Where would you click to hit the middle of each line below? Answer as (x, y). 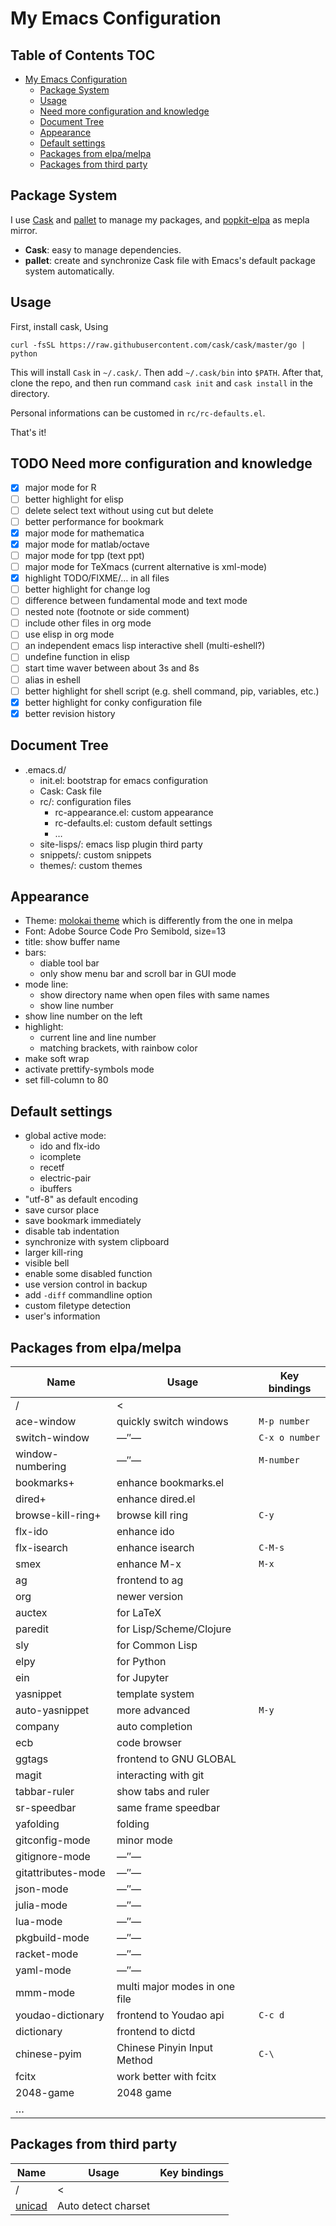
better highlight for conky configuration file (113, 702)
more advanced (153, 1710)
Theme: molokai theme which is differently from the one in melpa (158, 921)
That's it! (28, 432)
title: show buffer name (72, 942)
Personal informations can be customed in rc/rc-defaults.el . (138, 413)
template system (155, 1694)
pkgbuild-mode (52, 1937)
